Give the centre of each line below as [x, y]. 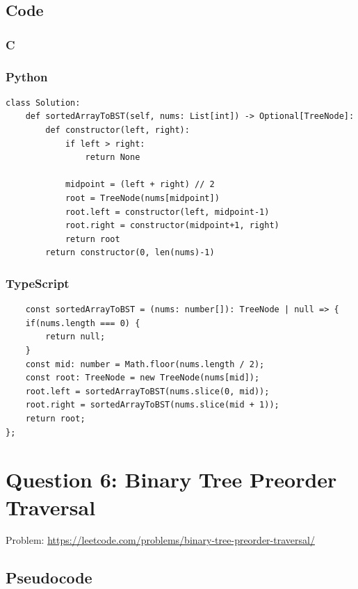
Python [27, 76]
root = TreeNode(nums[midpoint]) [142, 198]
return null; [75, 337]
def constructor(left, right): [117, 130]
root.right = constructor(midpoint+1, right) [172, 226]
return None [113, 158]
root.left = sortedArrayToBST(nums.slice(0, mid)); [147, 391]
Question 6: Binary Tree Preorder [171, 479]
